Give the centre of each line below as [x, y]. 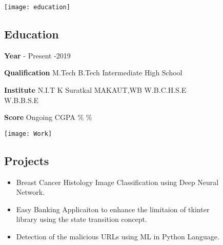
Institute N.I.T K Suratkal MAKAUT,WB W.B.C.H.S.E [95, 90]
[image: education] [37, 7]
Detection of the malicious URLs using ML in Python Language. [118, 237]
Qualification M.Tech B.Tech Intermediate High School [93, 73]
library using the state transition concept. [82, 219]
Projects [27, 160]
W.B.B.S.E [22, 100]
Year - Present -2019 [37, 55]
